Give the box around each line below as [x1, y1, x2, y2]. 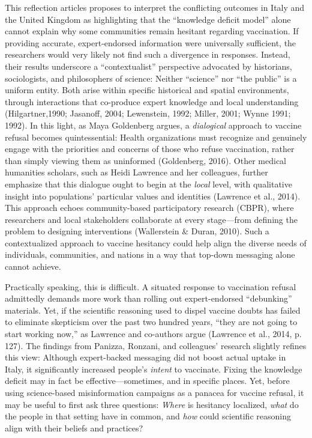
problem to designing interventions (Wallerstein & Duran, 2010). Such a [5, 225, 269, 237]
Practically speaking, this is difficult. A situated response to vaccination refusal [5, 280, 296, 293]
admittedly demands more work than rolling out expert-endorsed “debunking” [5, 292, 292, 305]
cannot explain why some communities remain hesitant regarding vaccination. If [5, 25, 299, 37]
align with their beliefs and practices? [5, 421, 143, 434]
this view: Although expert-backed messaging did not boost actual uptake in [5, 351, 286, 363]
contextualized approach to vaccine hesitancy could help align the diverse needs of [5, 236, 307, 249]
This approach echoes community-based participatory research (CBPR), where [5, 201, 294, 214]
